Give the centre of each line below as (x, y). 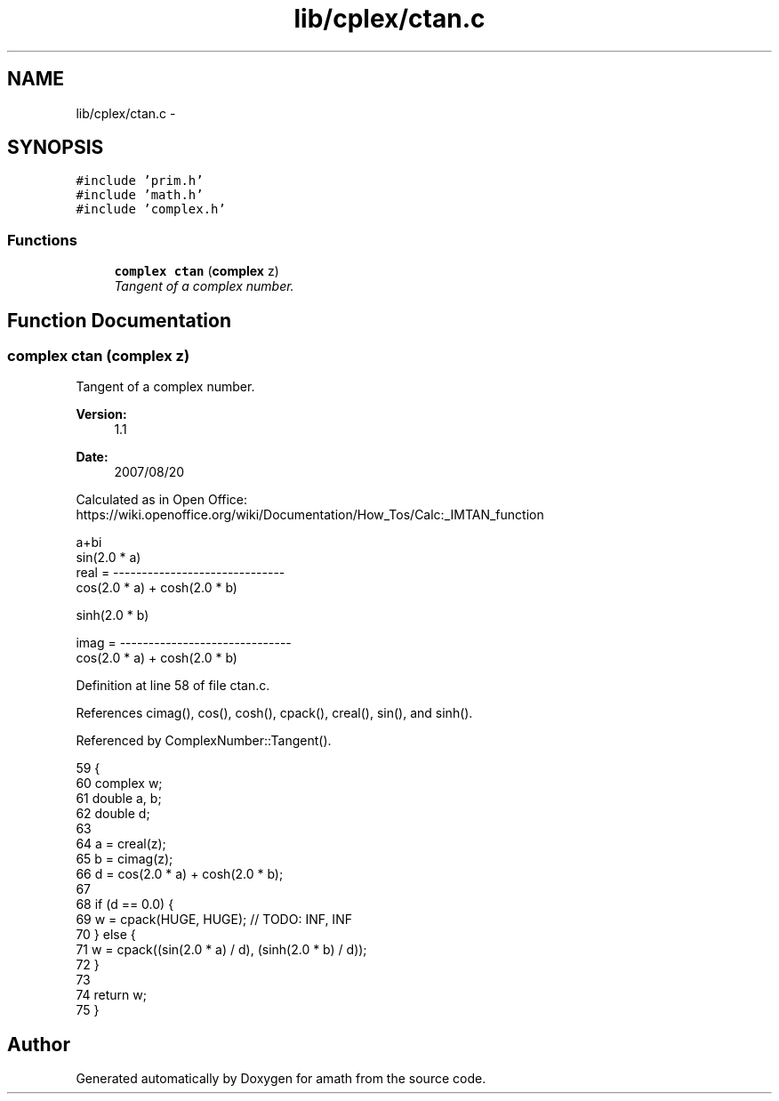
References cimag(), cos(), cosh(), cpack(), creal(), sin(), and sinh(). (274, 713)
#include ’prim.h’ (140, 181)
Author (39, 1044)
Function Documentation (119, 320)
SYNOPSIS (56, 148)
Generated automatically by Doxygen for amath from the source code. (281, 1079)
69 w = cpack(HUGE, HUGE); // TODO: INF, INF (214, 920)
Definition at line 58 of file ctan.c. (173, 686)
